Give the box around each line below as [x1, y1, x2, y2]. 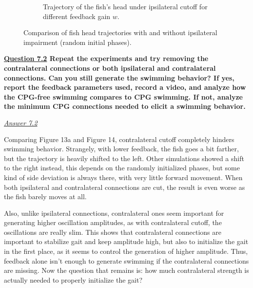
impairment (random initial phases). [23, 37, 132, 47]
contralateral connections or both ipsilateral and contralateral [4, 62, 216, 73]
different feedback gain [43, 11, 111, 21]
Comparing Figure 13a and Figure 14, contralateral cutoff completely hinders [4, 134, 234, 144]
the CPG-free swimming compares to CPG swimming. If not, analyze [4, 91, 243, 102]
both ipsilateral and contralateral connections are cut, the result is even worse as [4, 182, 245, 192]
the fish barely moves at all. [4, 191, 87, 202]
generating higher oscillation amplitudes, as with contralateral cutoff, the [4, 217, 222, 227]
